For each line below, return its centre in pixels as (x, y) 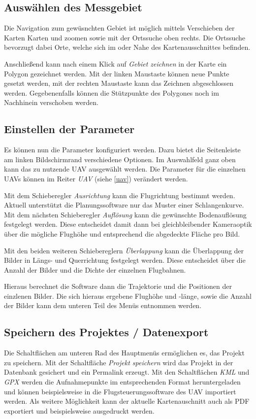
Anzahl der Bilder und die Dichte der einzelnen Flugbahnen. (95, 269)
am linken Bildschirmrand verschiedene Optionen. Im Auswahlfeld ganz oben (120, 159)
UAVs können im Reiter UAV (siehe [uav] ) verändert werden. (96, 178)
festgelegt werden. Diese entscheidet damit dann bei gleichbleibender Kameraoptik (128, 224)
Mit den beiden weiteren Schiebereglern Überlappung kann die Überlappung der (124, 250)
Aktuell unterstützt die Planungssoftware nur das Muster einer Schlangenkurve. (124, 205)
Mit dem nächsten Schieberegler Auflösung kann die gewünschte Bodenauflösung (125, 214)
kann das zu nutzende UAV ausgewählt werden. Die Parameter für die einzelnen (125, 169)
